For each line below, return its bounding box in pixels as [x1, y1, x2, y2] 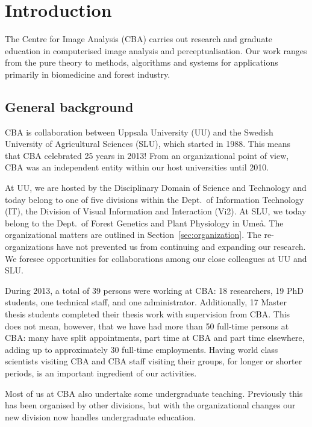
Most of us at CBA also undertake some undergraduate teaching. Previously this [5, 387, 303, 399]
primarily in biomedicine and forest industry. [5, 67, 170, 80]
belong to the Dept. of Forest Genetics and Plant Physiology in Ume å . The [5, 216, 284, 229]
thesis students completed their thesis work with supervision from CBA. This [5, 308, 290, 320]
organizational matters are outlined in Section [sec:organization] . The [5, 228, 261, 241]
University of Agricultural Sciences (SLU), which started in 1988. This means [5, 137, 291, 150]
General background [5, 97, 134, 116]
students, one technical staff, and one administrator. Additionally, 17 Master [5, 296, 287, 308]
